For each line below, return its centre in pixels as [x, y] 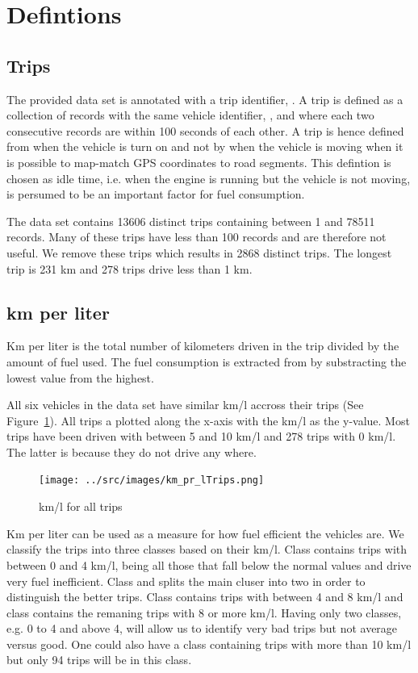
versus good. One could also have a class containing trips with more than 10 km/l [209, 644]
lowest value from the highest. [80, 377]
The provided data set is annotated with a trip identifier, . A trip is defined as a [205, 99]
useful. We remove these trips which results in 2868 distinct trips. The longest [199, 252]
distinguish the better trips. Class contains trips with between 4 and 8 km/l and [205, 597]
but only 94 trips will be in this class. [99, 660]
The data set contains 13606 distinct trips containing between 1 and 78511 [191, 221]
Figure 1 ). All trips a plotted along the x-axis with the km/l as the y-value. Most [208, 420]
